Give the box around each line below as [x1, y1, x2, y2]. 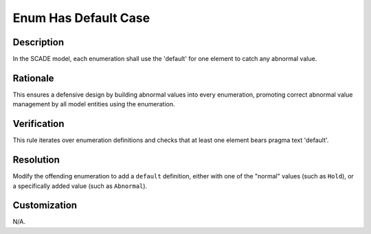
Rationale [12, 72, 54, 84]
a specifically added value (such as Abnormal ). [12, 182, 148, 190]
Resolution [12, 154, 60, 166]
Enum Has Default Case [12, 10, 150, 25]
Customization [12, 200, 78, 211]
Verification [12, 118, 65, 130]
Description [12, 36, 65, 48]
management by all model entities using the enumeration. [12, 100, 175, 108]
